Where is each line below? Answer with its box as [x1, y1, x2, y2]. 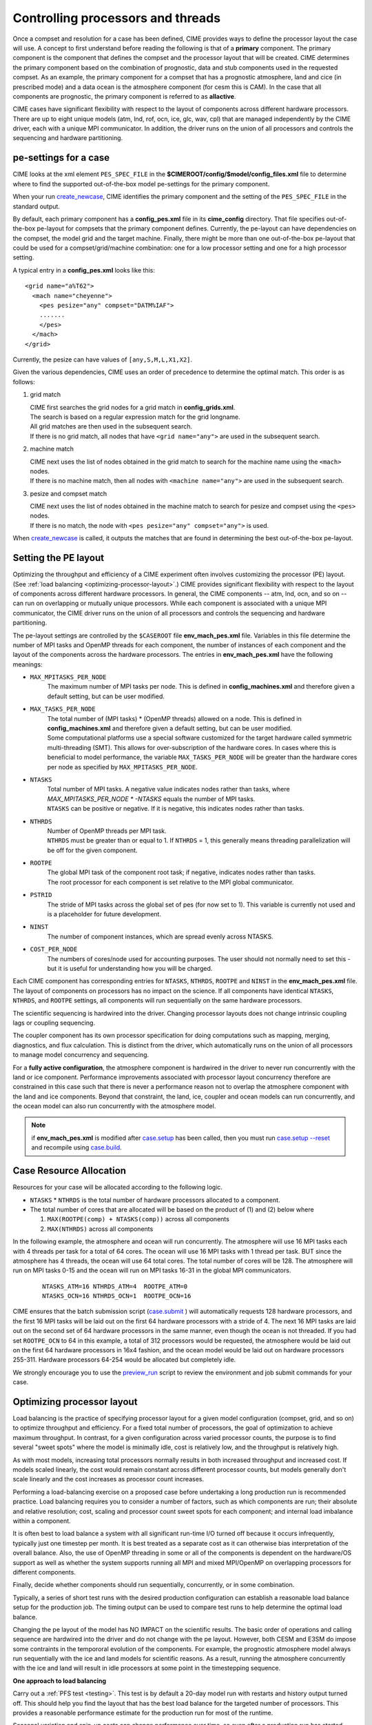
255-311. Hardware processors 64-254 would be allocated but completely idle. [12, 1356, 236, 1364]
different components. [12, 1568, 76, 1576]
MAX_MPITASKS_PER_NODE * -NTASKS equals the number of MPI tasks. [47, 794, 256, 803]
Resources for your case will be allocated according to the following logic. [12, 1183, 223, 1192]
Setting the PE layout [12, 552, 105, 564]
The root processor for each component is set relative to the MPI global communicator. [47, 878, 294, 886]
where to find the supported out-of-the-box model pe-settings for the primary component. [12, 179, 270, 188]
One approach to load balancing [12, 1677, 107, 1685]
